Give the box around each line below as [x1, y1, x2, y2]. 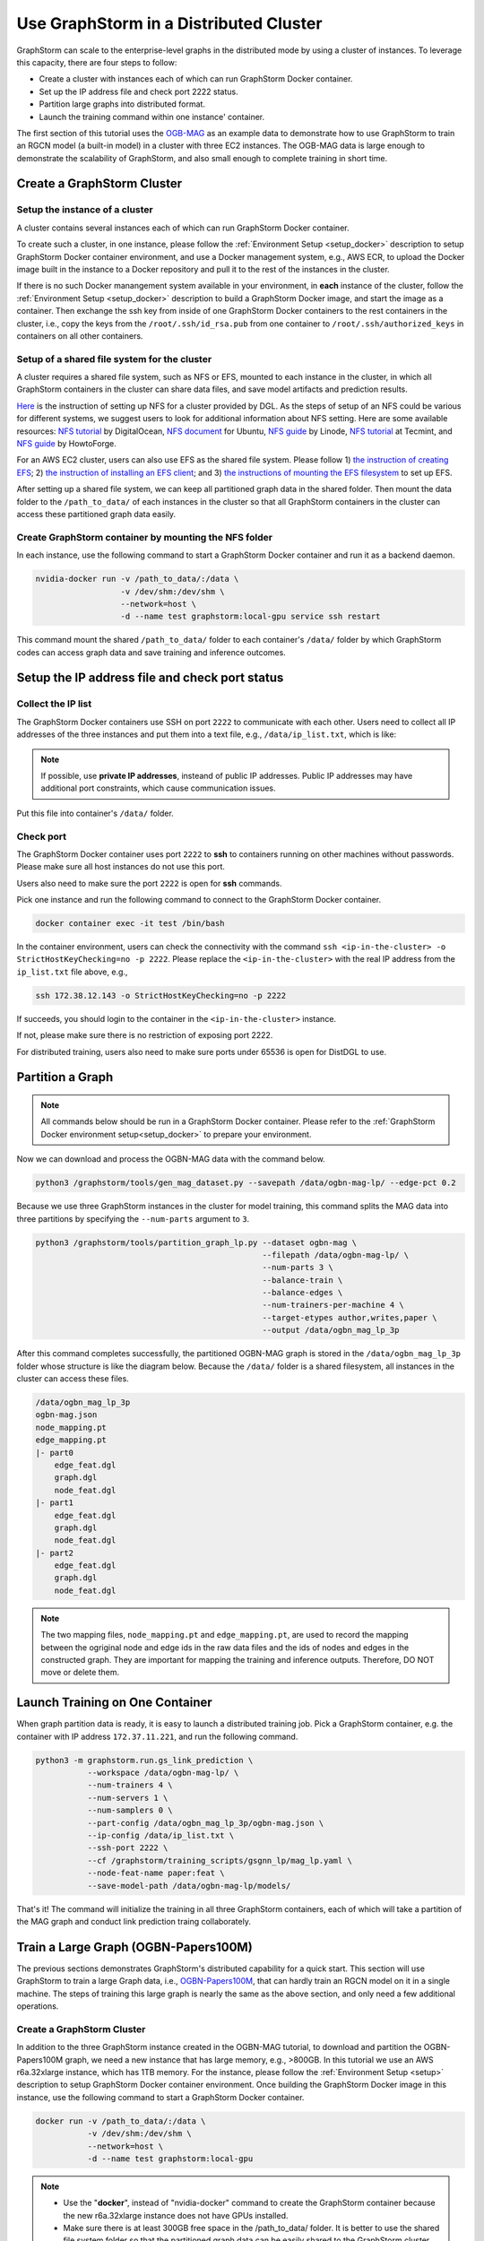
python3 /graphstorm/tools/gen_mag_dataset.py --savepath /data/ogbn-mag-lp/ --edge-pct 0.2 [35, 1178, 456, 1188]
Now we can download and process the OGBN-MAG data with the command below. [16, 1154, 326, 1164]
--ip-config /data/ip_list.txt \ [87, 1830, 235, 1841]
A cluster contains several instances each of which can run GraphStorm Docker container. [16, 222, 350, 233]
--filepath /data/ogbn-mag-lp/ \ [262, 1250, 410, 1259]
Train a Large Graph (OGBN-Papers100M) [16, 1939, 253, 1954]
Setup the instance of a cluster [16, 203, 153, 216]
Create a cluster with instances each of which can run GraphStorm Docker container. [39, 74, 353, 84]
